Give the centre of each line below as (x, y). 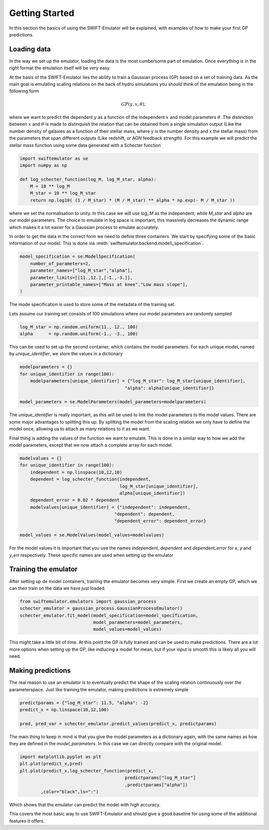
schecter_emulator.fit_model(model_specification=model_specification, (109, 615)
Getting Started (42, 13)
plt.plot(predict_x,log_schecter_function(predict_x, (87, 771)
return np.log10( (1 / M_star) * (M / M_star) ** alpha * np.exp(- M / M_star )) (133, 200)
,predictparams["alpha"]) (156, 785)
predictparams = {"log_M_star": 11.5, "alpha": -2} (84, 703)
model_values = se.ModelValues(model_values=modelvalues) (92, 535)
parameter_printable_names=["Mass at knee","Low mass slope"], (109, 284)
